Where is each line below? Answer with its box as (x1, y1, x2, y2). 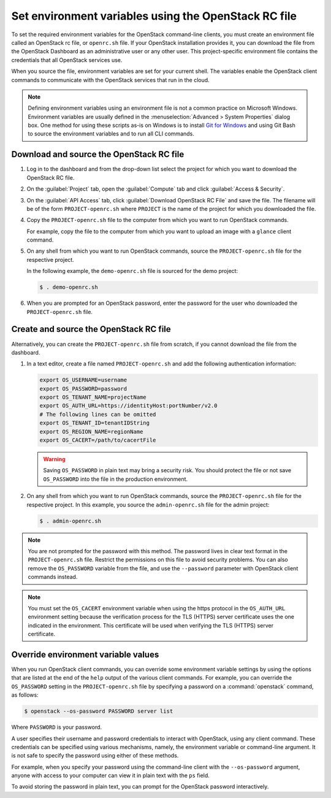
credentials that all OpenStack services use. (11, 56, 123, 64)
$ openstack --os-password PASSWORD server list (24, 708, 173, 715)
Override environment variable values (11, 649, 159, 659)
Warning (43, 456, 66, 463)
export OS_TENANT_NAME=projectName (39, 394, 146, 401)
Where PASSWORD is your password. (11, 724, 102, 731)
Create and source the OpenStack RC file (11, 324, 171, 334)
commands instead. (28, 574, 78, 581)
